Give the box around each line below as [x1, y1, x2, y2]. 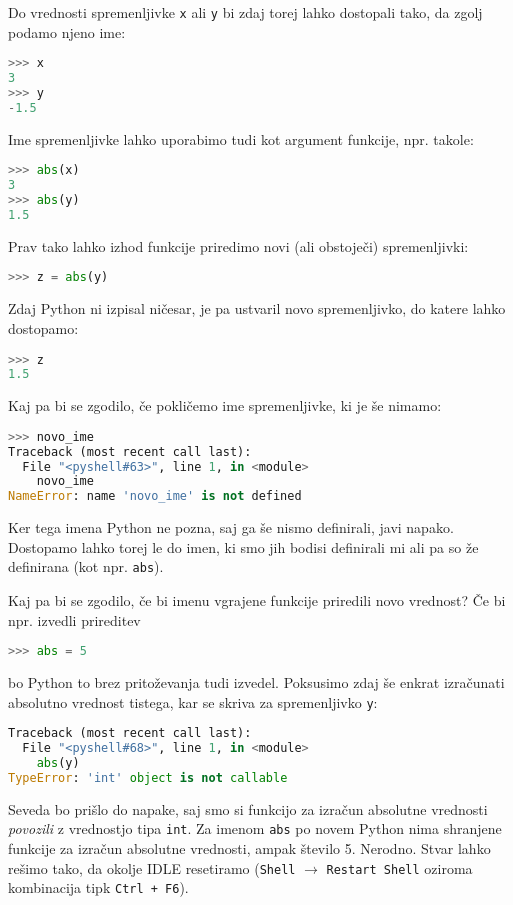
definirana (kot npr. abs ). [8, 556, 164, 577]
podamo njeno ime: [8, 21, 126, 42]
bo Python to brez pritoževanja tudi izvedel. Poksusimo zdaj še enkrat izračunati [8, 672, 505, 693]
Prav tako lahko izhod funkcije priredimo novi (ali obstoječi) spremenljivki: [8, 235, 469, 256]
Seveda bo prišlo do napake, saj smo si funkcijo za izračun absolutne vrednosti [8, 798, 488, 819]
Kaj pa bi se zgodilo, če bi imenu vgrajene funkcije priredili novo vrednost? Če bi [8, 590, 506, 611]
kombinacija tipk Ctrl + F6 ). [8, 877, 189, 898]
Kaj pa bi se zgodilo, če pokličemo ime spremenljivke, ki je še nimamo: [8, 395, 442, 416]
